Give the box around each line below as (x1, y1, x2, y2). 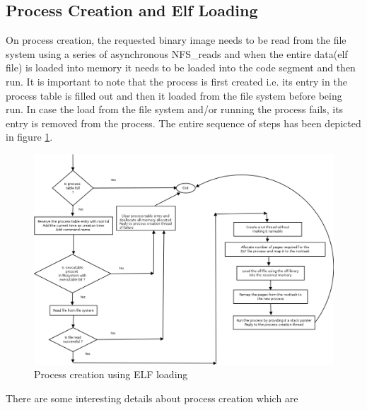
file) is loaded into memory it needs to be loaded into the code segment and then (6, 60, 356, 75)
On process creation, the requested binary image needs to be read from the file (6, 33, 346, 47)
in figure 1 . (6, 129, 53, 144)
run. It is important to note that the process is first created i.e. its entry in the (6, 74, 347, 88)
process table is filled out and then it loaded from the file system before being (6, 88, 342, 102)
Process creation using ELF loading (34, 367, 188, 382)
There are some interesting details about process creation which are (6, 390, 298, 405)
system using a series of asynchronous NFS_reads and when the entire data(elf (6, 46, 348, 61)
